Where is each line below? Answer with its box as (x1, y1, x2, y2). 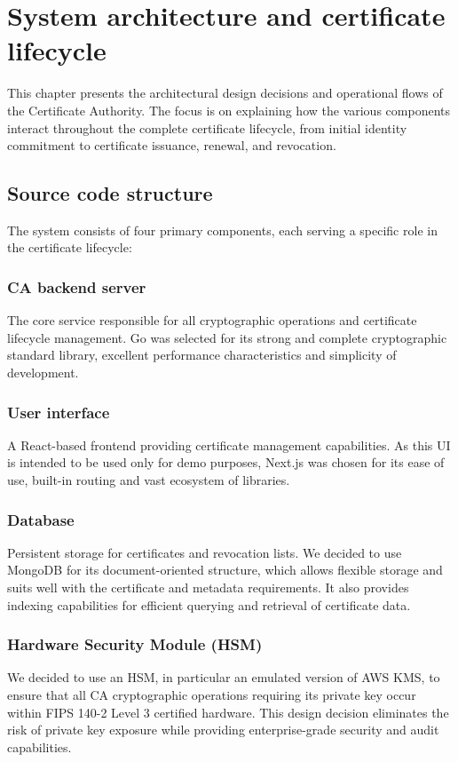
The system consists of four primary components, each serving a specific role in (7, 220, 438, 239)
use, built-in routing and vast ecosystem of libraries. (7, 471, 290, 489)
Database (7, 508, 75, 530)
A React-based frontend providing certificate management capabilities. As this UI (7, 435, 451, 454)
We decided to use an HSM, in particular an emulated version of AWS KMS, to (7, 668, 440, 687)
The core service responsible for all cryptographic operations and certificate (7, 311, 417, 329)
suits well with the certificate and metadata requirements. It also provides (7, 578, 409, 597)
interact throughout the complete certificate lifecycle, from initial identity (7, 118, 407, 137)
